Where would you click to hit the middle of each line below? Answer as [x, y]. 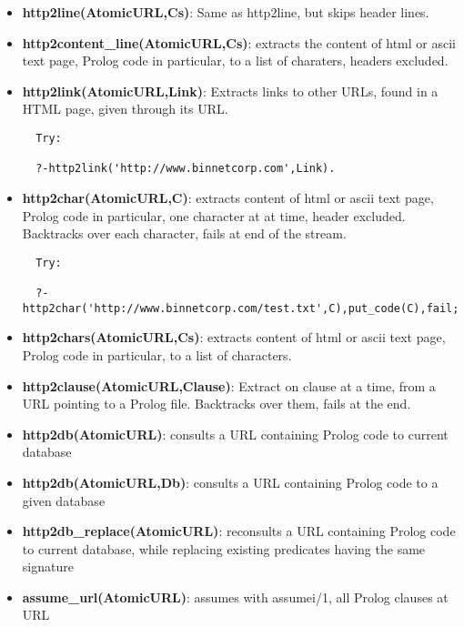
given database [64, 500]
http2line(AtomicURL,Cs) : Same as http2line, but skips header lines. [226, 12]
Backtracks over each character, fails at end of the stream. [184, 233]
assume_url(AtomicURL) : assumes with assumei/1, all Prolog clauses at [235, 597]
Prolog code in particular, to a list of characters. [157, 354]
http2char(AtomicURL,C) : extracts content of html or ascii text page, [228, 197]
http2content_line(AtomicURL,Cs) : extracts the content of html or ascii [239, 42]
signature [48, 566]
